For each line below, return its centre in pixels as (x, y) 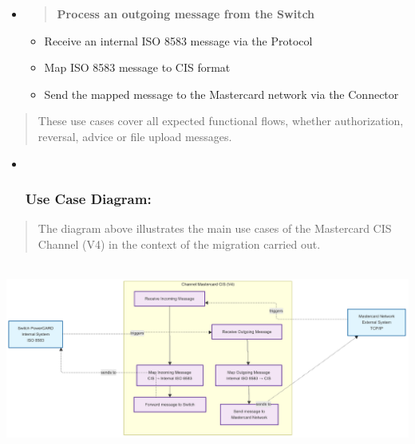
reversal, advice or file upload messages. (135, 136)
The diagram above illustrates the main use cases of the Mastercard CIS (215, 228)
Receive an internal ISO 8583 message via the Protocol (178, 40)
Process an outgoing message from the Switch (186, 14)
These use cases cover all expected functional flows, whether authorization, (221, 121)
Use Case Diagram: (88, 199)
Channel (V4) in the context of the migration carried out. (179, 244)
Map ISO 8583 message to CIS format (137, 67)
